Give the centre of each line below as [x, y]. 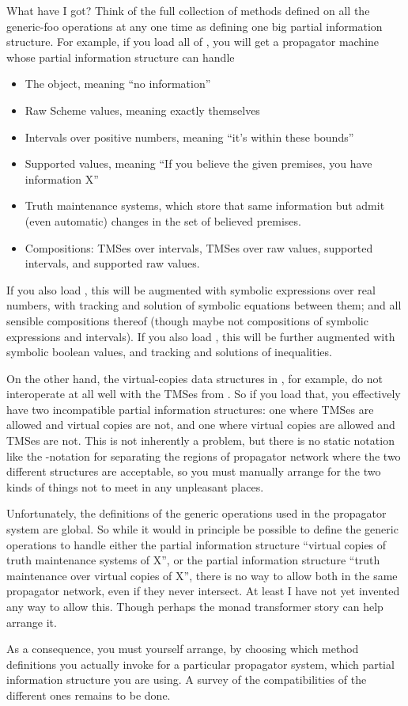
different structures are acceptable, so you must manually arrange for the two [194, 471]
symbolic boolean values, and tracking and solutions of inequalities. [169, 352]
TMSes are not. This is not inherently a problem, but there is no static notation [200, 440]
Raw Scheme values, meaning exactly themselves [142, 110]
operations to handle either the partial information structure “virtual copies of [196, 544]
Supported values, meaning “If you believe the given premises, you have [198, 163]
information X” [62, 178]
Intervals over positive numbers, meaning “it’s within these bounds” [189, 137]
